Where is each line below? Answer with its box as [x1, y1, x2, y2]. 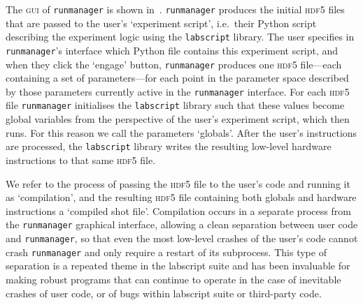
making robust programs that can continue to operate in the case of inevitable [6, 271, 341, 286]
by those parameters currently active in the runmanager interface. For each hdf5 [6, 84, 350, 98]
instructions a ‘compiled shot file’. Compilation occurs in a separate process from [6, 203, 351, 218]
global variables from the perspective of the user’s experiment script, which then [6, 112, 350, 126]
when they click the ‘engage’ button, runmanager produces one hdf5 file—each [6, 57, 342, 71]
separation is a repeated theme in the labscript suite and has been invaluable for [6, 258, 350, 273]
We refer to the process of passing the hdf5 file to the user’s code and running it [6, 176, 350, 191]
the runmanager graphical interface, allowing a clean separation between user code [6, 217, 358, 232]
